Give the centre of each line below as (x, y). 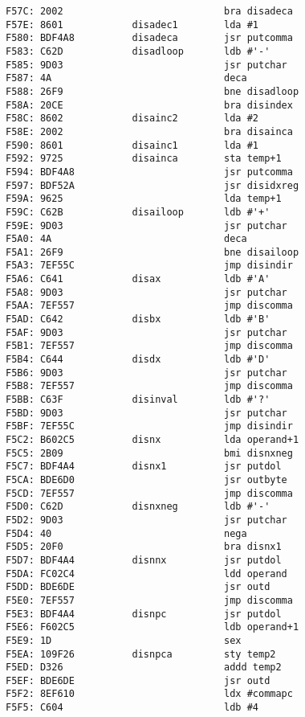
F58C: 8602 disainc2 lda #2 (132, 119)
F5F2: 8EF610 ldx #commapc (149, 694)
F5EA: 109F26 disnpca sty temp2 (141, 654)
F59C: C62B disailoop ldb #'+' (138, 212)
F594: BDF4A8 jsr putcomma (149, 172)
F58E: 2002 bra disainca (149, 131)
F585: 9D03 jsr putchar (146, 65)
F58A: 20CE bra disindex (149, 105)
